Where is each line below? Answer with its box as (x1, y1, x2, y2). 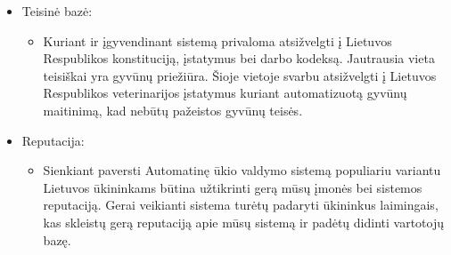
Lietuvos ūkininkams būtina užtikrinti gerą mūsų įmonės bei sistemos (43, 178, 422, 196)
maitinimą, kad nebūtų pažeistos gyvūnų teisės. (43, 100, 303, 119)
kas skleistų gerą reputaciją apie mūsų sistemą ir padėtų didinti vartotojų (43, 212, 445, 231)
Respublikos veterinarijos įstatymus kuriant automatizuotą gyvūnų (43, 84, 407, 102)
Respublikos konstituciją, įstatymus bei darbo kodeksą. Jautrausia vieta (43, 49, 435, 68)
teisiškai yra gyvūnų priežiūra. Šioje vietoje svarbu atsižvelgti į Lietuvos (43, 66, 437, 84)
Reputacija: (21, 131, 85, 149)
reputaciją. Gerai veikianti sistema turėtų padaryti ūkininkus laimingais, (43, 195, 439, 214)
